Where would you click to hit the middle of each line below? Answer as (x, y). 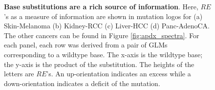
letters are (19, 74)
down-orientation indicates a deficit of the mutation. (82, 83)
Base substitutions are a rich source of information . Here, (101, 6)
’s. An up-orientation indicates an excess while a (119, 74)
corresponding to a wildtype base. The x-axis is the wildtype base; (103, 54)
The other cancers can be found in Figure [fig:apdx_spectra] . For (102, 35)
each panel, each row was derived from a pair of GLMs (86, 45)
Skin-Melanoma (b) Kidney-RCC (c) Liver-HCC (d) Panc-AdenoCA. (107, 26)
